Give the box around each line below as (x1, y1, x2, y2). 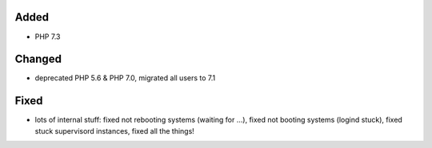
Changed (14, 53, 62, 66)
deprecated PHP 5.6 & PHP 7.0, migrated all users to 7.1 (34, 73, 216, 83)
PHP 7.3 (34, 32, 61, 41)
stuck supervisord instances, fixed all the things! (34, 126, 195, 135)
